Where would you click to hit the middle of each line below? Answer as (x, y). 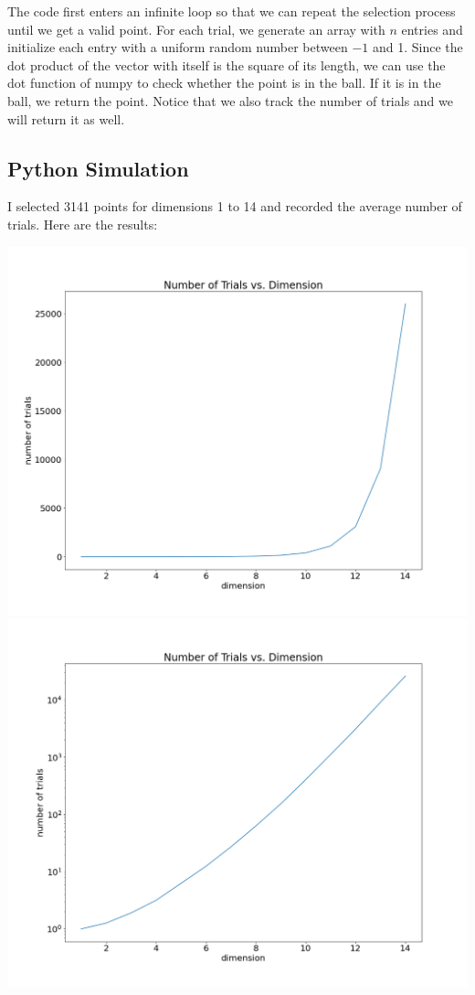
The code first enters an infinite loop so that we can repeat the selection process (232, 11)
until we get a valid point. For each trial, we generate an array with (196, 29)
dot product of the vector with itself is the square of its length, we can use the (227, 64)
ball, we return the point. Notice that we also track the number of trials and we (230, 100)
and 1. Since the (417, 47)
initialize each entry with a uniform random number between (178, 47)
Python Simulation (98, 168)
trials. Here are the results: (83, 224)
